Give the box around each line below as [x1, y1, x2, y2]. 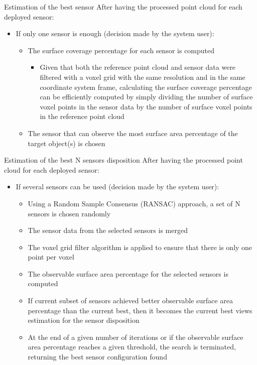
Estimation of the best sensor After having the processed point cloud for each [4, 2, 242, 12]
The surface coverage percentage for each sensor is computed [28, 45, 215, 55]
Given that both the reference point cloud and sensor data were [40, 62, 236, 72]
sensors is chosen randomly [28, 208, 111, 218]
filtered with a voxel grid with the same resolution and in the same [40, 71, 245, 82]
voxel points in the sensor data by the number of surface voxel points [40, 101, 252, 111]
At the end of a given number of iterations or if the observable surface [28, 331, 243, 342]
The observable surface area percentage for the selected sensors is [28, 268, 228, 279]
